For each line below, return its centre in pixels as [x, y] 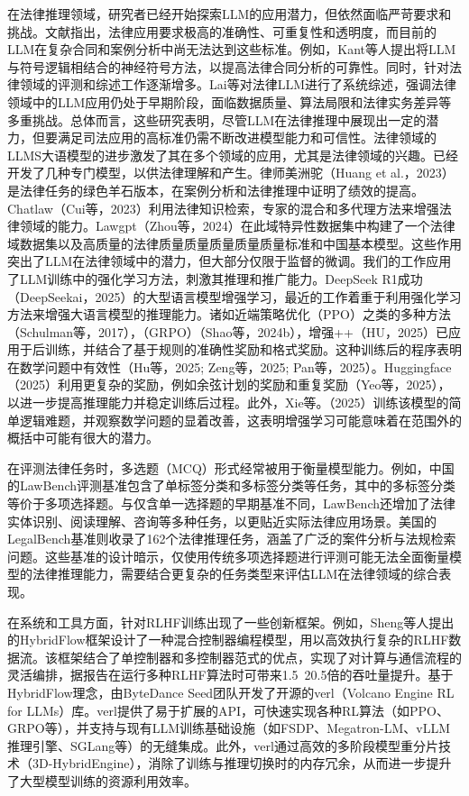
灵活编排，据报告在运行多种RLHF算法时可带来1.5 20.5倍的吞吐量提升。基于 [230, 675]
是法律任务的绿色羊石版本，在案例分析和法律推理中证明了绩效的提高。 [216, 190]
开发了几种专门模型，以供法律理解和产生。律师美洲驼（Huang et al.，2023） [231, 173]
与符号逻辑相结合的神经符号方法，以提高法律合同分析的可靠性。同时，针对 [228, 66]
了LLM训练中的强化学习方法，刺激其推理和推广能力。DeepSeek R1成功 [215, 278]
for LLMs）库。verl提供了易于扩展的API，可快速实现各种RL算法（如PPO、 [228, 710]
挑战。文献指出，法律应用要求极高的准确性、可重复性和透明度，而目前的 [222, 31]
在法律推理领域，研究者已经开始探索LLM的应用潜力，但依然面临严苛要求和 [230, 14]
